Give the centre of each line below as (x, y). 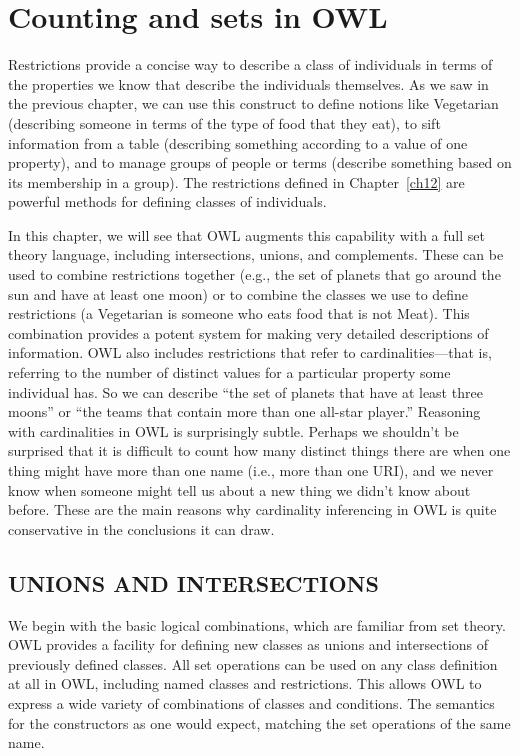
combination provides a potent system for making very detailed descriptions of (248, 332)
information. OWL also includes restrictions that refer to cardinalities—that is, (250, 352)
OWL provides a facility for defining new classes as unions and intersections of (248, 644)
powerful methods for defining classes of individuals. (167, 201)
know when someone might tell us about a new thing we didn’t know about (239, 489)
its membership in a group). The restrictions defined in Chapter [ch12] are (236, 181)
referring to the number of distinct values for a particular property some (229, 372)
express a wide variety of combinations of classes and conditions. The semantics (251, 702)
